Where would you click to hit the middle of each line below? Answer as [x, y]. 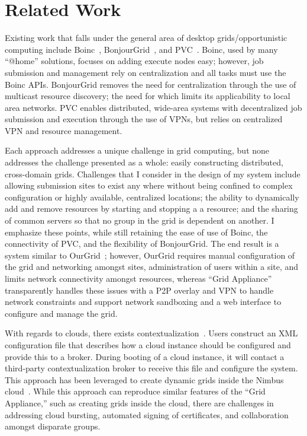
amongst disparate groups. [53, 426]
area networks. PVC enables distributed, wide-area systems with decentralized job [153, 107]
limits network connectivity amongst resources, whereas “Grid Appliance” [138, 278]
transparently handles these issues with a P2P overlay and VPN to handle [139, 290]
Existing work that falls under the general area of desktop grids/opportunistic [146, 38]
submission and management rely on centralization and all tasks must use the [146, 72]
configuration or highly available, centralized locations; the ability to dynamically [152, 197]
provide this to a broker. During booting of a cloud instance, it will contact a [145, 356]
